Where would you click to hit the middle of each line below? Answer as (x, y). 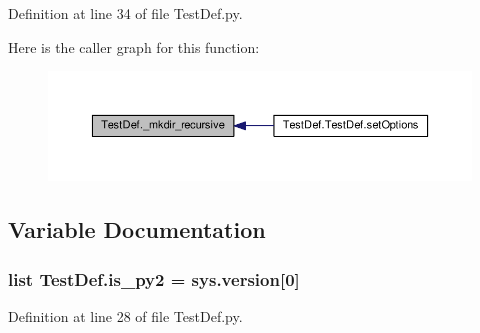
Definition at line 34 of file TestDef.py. (125, 13)
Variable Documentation (137, 229)
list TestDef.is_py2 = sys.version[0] (154, 278)
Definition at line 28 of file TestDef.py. (125, 315)
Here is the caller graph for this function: (134, 46)
